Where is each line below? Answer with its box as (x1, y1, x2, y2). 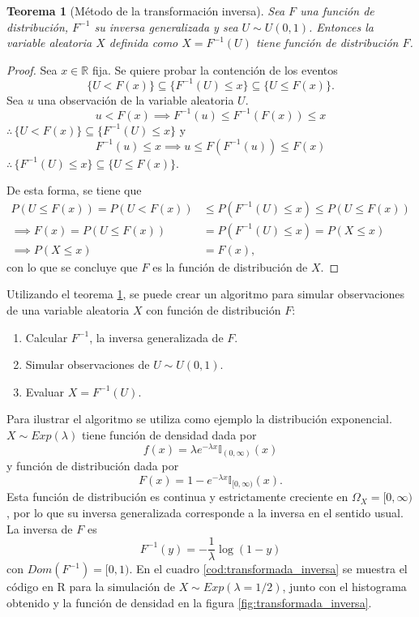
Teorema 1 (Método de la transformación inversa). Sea (6, 2, 285, 19)
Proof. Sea (6, 61, 58, 78)
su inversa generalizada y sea (94, 18, 238, 35)
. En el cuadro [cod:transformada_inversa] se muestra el (129, 560, 408, 577)
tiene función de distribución (255, 34, 399, 51)
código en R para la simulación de (6, 578, 175, 595)
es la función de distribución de (152, 258, 308, 275)
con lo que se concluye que (6, 258, 138, 275)
